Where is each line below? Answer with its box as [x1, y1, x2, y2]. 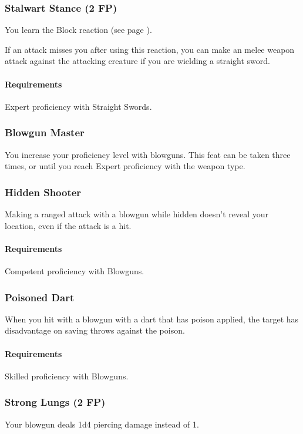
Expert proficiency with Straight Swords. [5, 100, 152, 112]
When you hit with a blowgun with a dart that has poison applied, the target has [5, 312, 299, 325]
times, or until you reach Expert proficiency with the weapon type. [5, 160, 245, 172]
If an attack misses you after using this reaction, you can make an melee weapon [5, 43, 295, 55]
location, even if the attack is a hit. [5, 219, 132, 231]
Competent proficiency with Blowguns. [5, 265, 144, 277]
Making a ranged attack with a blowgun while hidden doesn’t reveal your [5, 208, 269, 220]
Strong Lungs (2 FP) [5, 395, 106, 409]
